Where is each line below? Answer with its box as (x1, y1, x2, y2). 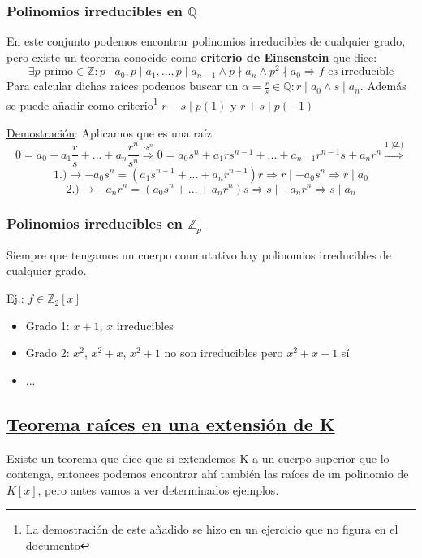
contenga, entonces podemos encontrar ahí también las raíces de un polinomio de (6, 465, 409, 482)
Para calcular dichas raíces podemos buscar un (6, 77, 239, 94)
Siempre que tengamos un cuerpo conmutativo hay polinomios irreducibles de (6, 246, 392, 263)
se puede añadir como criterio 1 (6, 94, 158, 113)
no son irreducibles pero (164, 344, 283, 361)
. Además (360, 77, 407, 94)
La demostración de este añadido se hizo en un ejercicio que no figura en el (25, 521, 398, 538)
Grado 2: (25, 344, 70, 361)
